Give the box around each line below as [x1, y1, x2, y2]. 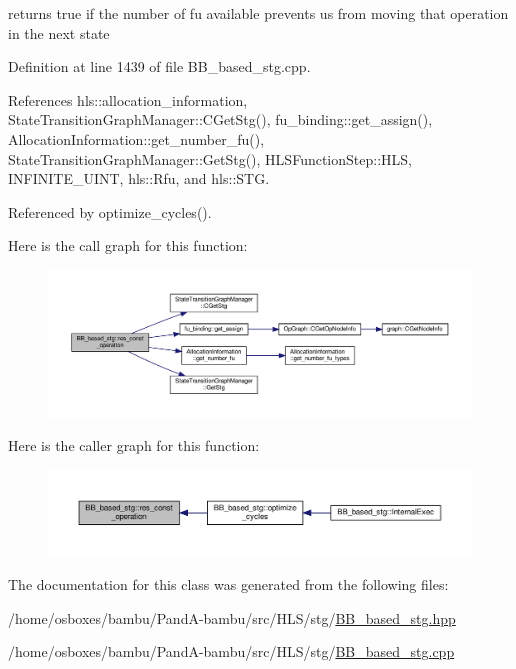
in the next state [8, 22, 110, 43]
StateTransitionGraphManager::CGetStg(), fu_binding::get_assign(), [8, 109, 433, 130]
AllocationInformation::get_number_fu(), [8, 128, 265, 149]
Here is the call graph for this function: [8, 235, 248, 256]
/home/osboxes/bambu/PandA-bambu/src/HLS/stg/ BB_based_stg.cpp [8, 641, 455, 662]
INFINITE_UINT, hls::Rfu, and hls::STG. [8, 168, 270, 189]
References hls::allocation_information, [8, 89, 248, 110]
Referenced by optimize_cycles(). [8, 201, 212, 222]
